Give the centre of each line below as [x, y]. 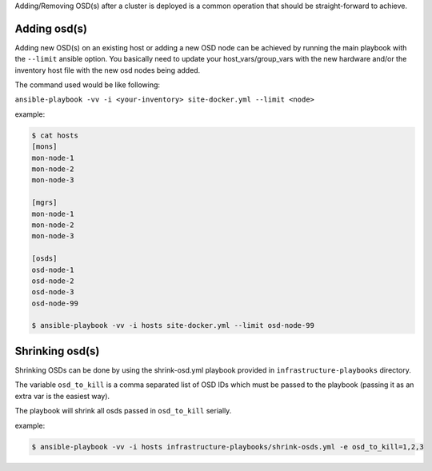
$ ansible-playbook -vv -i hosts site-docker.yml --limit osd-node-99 [173, 325]
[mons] [44, 147]
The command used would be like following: [87, 85]
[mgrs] [44, 203]
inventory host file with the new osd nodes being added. [108, 70]
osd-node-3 [53, 292]
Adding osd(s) [51, 28]
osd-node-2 [53, 281]
